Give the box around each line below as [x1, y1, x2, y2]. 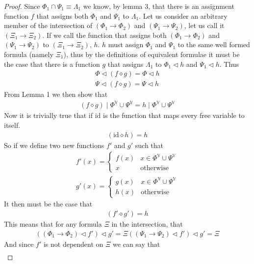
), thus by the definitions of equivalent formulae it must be [63, 49, 240, 59]
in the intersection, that [111, 218, 183, 229]
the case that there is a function [4, 59, 100, 69]
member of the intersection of [4, 20, 93, 30]
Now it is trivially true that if [4, 110, 93, 120]
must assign [108, 39, 144, 50]
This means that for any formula [4, 218, 102, 229]
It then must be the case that [4, 199, 93, 209]
